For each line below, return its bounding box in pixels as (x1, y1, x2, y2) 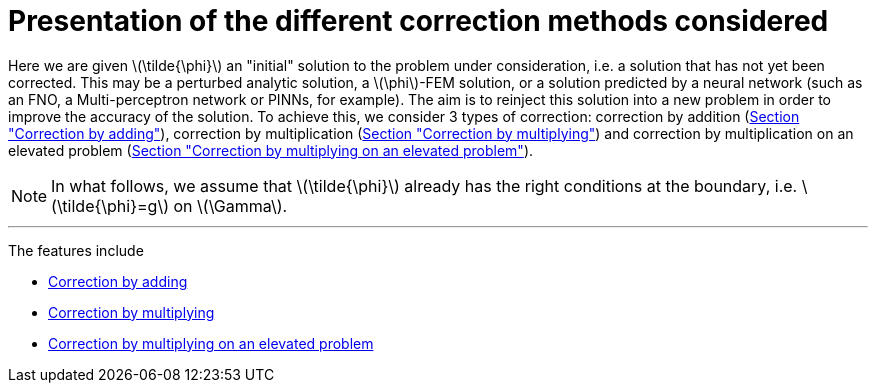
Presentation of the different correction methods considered (8, 4, 829, 38)
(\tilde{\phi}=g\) (51, 195, 169, 216)
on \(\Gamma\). (173, 195, 288, 216)
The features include (8, 241, 144, 259)
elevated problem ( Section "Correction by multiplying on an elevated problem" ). (8, 141, 534, 159)
